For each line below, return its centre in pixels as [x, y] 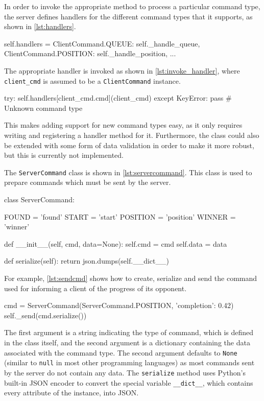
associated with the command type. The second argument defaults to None [121, 352]
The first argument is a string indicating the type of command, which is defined [129, 332]
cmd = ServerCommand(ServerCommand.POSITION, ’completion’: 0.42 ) [119, 305]
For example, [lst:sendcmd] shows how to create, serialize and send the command [131, 278]
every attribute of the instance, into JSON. [71, 393]
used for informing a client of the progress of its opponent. [95, 288]
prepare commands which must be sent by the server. [88, 182]
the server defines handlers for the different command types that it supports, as [128, 16]
